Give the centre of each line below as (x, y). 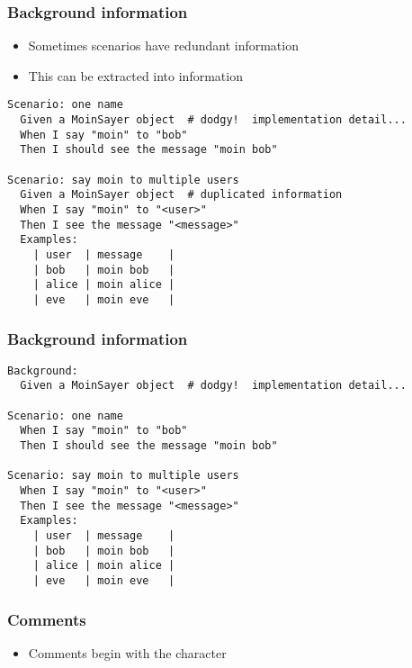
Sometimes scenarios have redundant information (163, 45)
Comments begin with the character (127, 652)
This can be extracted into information (135, 75)
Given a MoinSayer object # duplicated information (181, 195)
